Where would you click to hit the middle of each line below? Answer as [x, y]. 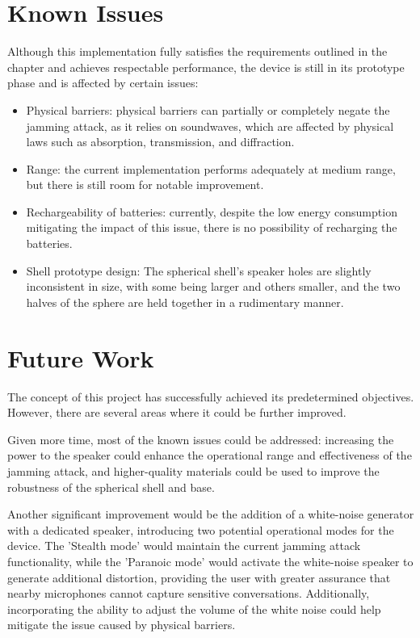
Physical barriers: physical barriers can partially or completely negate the [208, 109]
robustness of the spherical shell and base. [111, 487]
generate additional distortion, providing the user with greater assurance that [199, 577]
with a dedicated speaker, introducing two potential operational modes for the [201, 529]
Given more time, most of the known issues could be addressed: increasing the [201, 439]
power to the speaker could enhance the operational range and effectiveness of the [210, 455]
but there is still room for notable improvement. [145, 185]
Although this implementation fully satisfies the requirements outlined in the [197, 51]
